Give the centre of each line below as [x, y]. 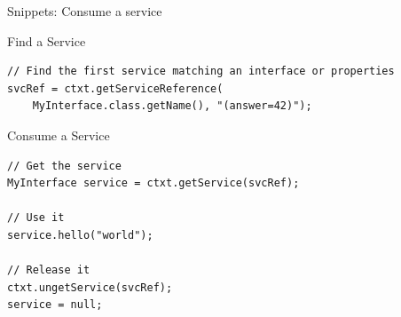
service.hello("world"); [80, 235]
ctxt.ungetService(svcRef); [90, 287]
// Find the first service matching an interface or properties [201, 71]
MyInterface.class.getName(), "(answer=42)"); [172, 106]
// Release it [49, 270]
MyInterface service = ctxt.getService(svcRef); [153, 183]
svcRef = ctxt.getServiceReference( [115, 88]
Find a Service [47, 40]
